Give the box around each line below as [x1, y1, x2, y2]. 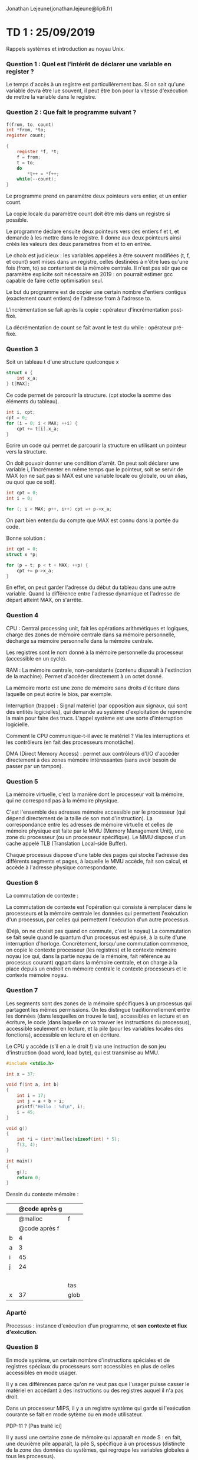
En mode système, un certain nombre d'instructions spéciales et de [6, 1357, 170, 1364]
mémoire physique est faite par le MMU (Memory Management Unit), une [6, 827, 184, 834]
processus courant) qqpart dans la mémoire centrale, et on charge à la [6, 959, 178, 966]
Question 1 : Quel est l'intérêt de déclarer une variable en [6, 60, 172, 68]
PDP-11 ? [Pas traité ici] [6, 1422, 62, 1429]
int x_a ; [16, 375, 38, 381]
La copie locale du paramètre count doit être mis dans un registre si [6, 210, 170, 218]
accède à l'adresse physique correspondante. [6, 864, 118, 871]
